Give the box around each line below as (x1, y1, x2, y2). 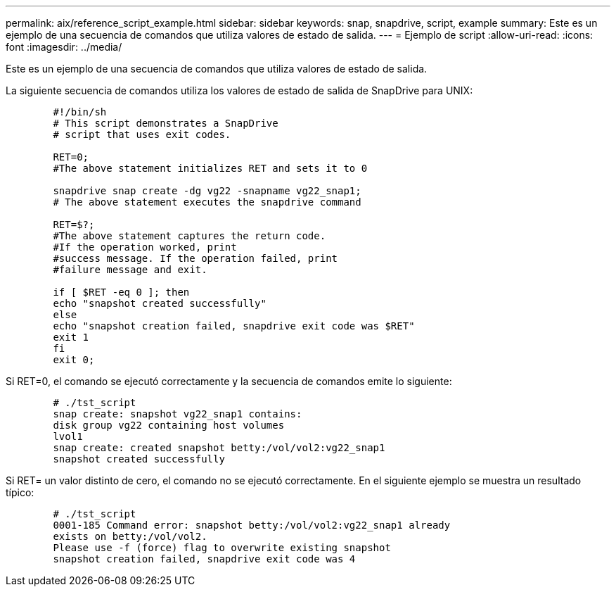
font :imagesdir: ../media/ (6, 41, 122, 53)
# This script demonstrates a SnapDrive (53, 118, 278, 129)
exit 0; (53, 354, 95, 365)
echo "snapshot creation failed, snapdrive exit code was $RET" (53, 320, 415, 332)
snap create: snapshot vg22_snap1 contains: (53, 408, 302, 420)
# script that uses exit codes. (53, 129, 231, 140)
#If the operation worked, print (53, 241, 237, 253)
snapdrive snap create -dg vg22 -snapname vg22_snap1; (53, 185, 361, 196)
